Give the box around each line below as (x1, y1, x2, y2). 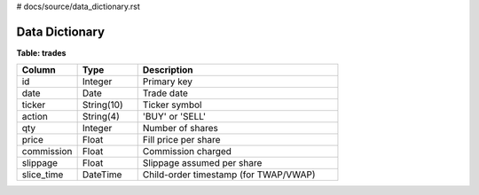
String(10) (82, 98, 123, 111)
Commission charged (142, 145, 232, 158)
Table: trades (16, 47, 67, 58)
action (21, 111, 49, 123)
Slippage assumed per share (142, 157, 263, 169)
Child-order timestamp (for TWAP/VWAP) (142, 168, 316, 181)
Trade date (142, 87, 188, 99)
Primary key (142, 75, 193, 88)
